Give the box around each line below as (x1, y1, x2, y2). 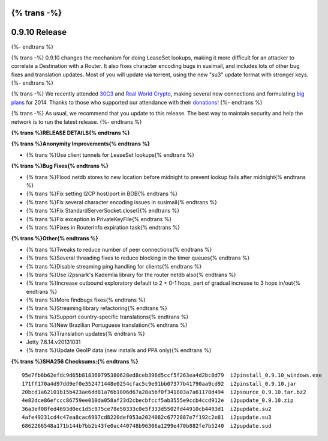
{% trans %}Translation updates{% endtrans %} (26, 330, 145, 337)
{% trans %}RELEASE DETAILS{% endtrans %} (11, 129, 130, 136)
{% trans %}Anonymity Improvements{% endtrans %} (11, 140, 150, 147)
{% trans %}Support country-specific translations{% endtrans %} (26, 313, 189, 320)
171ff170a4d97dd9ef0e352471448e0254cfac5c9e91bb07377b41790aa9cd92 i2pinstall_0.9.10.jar (22, 380, 297, 387)
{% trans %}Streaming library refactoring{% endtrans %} (26, 305, 168, 312)
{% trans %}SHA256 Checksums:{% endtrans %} (11, 357, 139, 365)
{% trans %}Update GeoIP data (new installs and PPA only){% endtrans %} (26, 347, 212, 354)
